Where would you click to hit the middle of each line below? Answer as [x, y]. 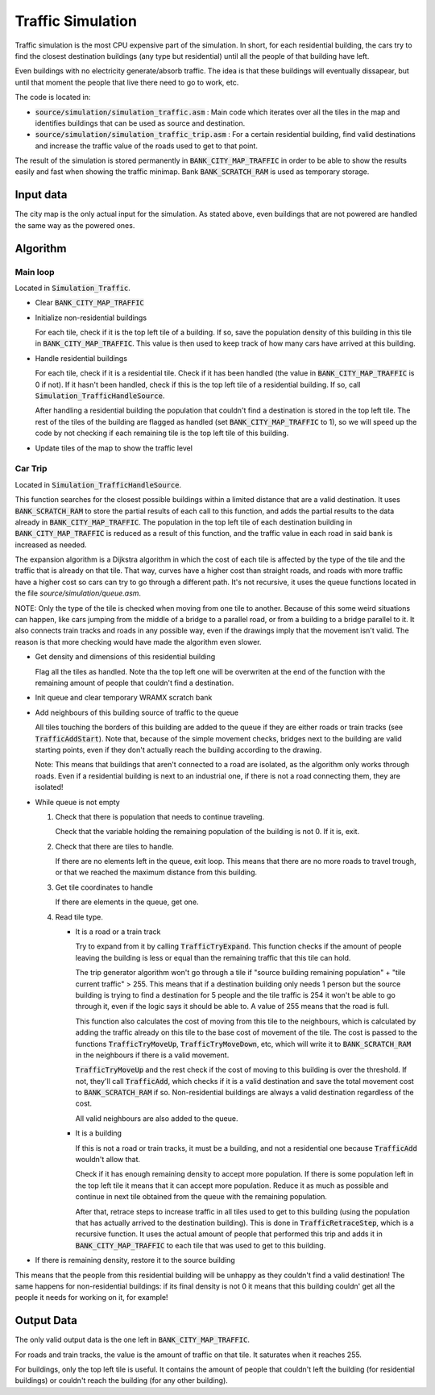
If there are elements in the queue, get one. [127, 902]
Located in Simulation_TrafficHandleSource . [98, 484]
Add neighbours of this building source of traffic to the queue [137, 712]
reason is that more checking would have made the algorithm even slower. [138, 641]
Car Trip [31, 469]
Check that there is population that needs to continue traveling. [160, 816]
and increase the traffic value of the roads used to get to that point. [146, 146]
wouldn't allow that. [108, 1160]
